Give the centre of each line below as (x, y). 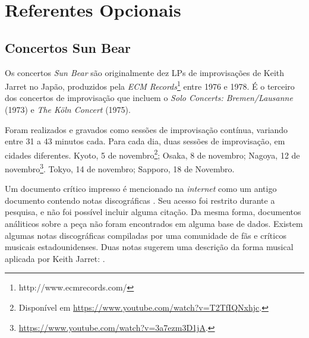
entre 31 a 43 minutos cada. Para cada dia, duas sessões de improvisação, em (145, 141)
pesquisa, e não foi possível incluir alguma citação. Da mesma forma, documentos (153, 212)
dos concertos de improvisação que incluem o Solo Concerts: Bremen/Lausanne (149, 98)
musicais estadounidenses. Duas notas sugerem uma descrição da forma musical (149, 247)
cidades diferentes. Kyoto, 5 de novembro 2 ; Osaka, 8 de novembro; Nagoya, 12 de (152, 154)
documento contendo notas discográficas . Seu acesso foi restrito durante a (140, 200)
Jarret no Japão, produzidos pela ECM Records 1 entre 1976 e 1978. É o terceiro (150, 85)
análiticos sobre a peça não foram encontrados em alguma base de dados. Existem (154, 224)
